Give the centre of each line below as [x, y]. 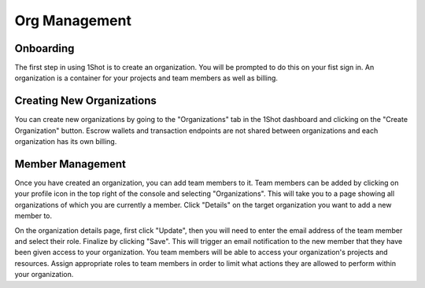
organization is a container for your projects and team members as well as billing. [146, 78]
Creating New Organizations [85, 101]
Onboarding [44, 48]
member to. [33, 216]
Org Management [73, 20]
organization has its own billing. [66, 142]
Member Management [70, 164]
